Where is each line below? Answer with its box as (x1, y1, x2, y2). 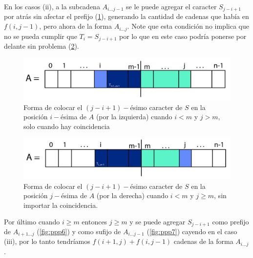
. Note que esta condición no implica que (127, 21, 249, 31)
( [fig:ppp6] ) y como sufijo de (37, 226, 121, 236)
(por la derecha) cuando (96, 190, 169, 201)
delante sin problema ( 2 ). (4, 40, 79, 51)
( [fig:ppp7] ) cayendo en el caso (147, 226, 237, 236)
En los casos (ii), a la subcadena (4, 1, 100, 11)
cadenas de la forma (173, 236, 233, 246)
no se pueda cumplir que (4, 31, 77, 41)
